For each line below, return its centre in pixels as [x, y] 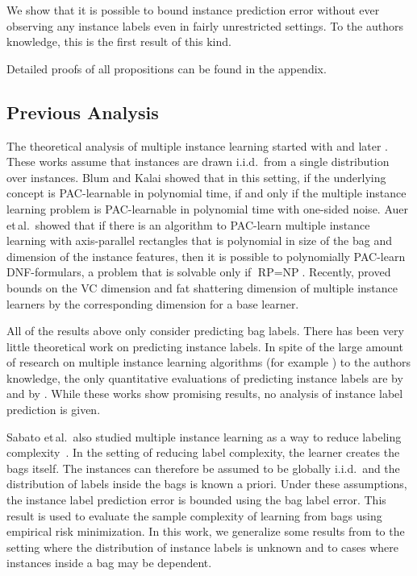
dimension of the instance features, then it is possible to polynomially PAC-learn [206, 256]
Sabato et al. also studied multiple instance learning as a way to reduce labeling [204, 436]
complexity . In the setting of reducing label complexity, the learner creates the [203, 452]
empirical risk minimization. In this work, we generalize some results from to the [206, 531]
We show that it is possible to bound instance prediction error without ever [193, 10]
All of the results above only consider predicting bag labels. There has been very [205, 331]
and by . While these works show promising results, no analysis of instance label [205, 394]
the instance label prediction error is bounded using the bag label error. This [196, 500]
